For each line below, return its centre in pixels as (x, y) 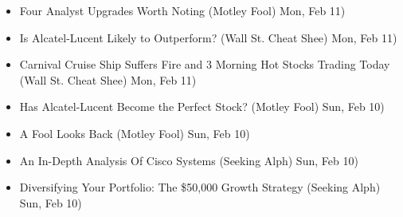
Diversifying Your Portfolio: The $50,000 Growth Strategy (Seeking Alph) (200, 187)
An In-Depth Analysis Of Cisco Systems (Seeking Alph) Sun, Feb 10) (189, 160)
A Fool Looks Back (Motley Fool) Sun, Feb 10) (135, 133)
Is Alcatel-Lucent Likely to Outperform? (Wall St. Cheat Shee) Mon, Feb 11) (208, 37)
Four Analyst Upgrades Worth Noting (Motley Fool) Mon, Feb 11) (182, 10)
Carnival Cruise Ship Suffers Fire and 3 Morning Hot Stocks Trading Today (205, 64)
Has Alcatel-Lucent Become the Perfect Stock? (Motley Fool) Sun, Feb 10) (202, 107)
